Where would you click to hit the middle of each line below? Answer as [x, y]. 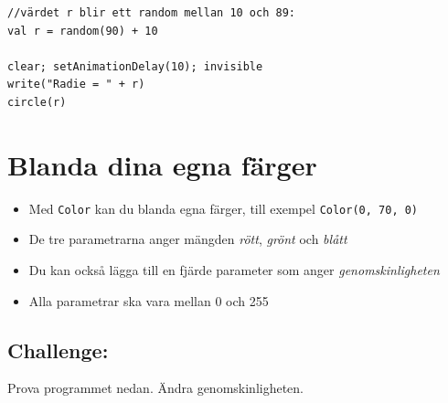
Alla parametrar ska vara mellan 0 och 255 [149, 300]
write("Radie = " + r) [76, 85]
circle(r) [37, 102]
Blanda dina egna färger [162, 164]
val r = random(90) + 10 [83, 31]
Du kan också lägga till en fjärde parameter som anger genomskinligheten [234, 269]
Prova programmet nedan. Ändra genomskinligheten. [156, 388]
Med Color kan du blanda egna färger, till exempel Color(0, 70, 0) [224, 208]
